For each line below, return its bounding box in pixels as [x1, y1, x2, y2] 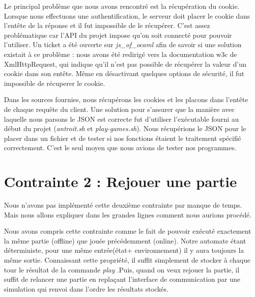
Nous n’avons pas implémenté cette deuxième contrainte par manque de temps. [4, 200, 242, 210]
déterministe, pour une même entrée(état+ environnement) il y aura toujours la [4, 245, 244, 255]
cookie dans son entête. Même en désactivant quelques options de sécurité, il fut [4, 68, 245, 79]
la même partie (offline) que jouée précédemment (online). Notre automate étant [4, 235, 246, 245]
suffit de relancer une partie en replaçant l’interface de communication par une [4, 274, 240, 284]
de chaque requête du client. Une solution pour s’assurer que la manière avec [4, 104, 235, 114]
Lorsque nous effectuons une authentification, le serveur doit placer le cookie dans [4, 10, 250, 21]
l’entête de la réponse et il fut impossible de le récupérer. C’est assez [4, 20, 210, 30]
